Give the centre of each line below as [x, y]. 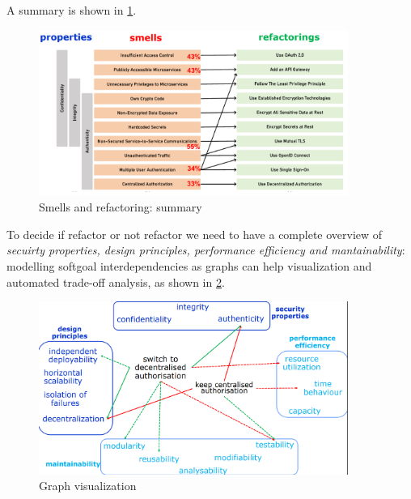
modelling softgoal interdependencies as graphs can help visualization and [189, 265]
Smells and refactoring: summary [121, 207]
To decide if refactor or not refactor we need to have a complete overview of [195, 234]
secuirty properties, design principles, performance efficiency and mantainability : [206, 250]
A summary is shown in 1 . [72, 10]
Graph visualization [88, 486]
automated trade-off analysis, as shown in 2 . [116, 281]
